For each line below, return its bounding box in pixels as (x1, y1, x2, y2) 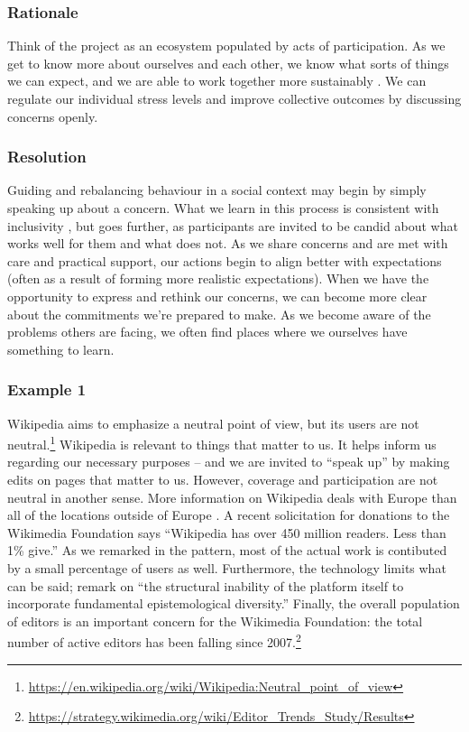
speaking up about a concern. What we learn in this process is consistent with (7, 199, 439, 217)
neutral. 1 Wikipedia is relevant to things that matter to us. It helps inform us (7, 432, 437, 453)
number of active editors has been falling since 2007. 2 (7, 630, 301, 651)
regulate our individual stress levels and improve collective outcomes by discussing (7, 89, 462, 107)
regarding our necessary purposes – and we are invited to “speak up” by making (7, 452, 450, 471)
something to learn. (7, 339, 115, 358)
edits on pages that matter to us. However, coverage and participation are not (7, 470, 438, 488)
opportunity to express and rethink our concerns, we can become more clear (7, 286, 428, 305)
